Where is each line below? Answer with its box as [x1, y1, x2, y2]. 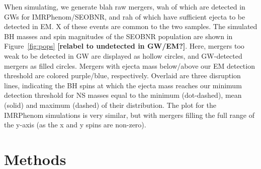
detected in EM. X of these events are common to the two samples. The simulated [4, 21, 257, 32]
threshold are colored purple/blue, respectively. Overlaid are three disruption [4, 70, 241, 81]
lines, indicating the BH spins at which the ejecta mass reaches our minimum [4, 80, 242, 90]
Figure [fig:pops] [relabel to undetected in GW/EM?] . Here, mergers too [4, 41, 244, 51]
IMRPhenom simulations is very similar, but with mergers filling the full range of [4, 109, 254, 120]
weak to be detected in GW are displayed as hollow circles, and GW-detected [4, 50, 242, 61]
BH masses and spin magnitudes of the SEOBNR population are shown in [4, 31, 233, 41]
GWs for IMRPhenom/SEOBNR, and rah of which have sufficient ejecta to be [4, 11, 245, 22]
